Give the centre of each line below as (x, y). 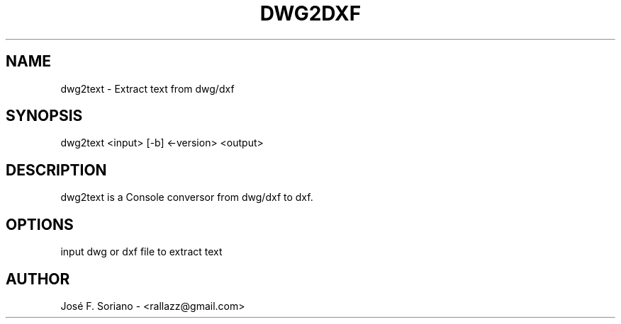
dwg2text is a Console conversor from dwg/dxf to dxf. (187, 197)
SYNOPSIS (44, 116)
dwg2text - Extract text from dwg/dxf (147, 88)
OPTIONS (40, 224)
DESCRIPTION (56, 170)
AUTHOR (38, 279)
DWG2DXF (310, 13)
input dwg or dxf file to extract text (141, 252)
